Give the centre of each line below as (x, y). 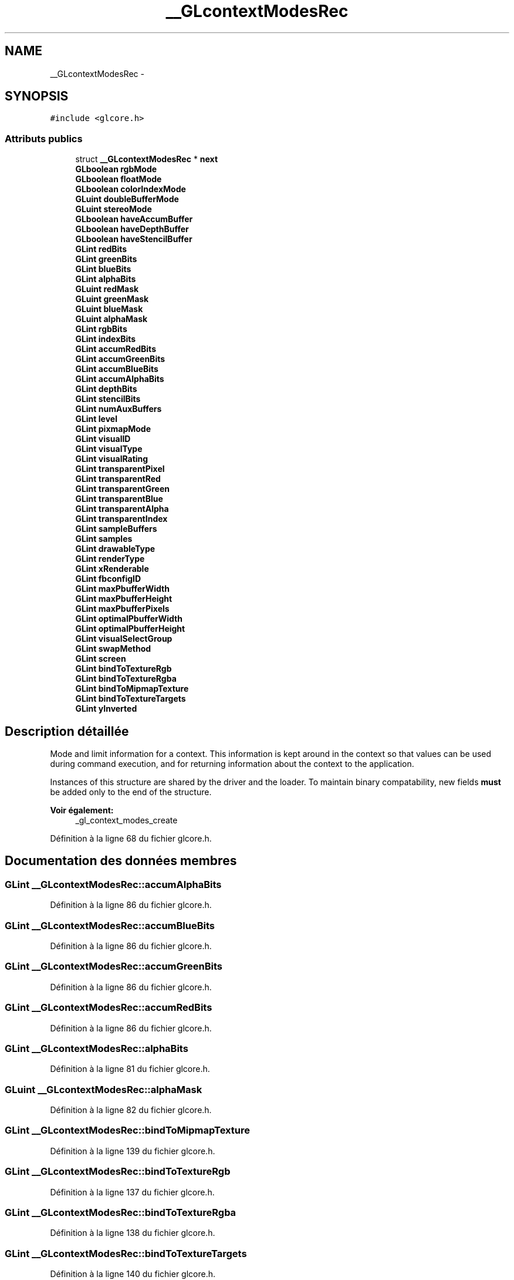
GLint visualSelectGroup (124, 639)
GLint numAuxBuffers (119, 409)
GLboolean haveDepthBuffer (132, 229)
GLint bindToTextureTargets (131, 699)
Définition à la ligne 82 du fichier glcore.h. (131, 1110)
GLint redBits (101, 249)
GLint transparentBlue (119, 499)
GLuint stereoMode (114, 209)
